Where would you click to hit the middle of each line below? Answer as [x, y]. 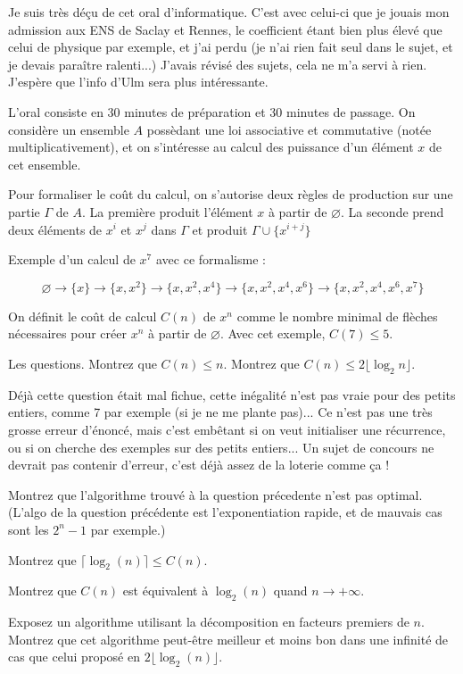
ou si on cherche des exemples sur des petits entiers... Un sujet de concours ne [221, 447]
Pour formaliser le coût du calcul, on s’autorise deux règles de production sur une [231, 194]
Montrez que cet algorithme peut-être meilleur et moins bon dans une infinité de [228, 639]
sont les [29, 529]
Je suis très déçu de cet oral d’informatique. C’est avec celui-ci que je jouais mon [229, 12]
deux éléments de [55, 229]
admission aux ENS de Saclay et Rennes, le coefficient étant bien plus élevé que [225, 29]
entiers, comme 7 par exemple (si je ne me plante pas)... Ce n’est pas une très [220, 412]
